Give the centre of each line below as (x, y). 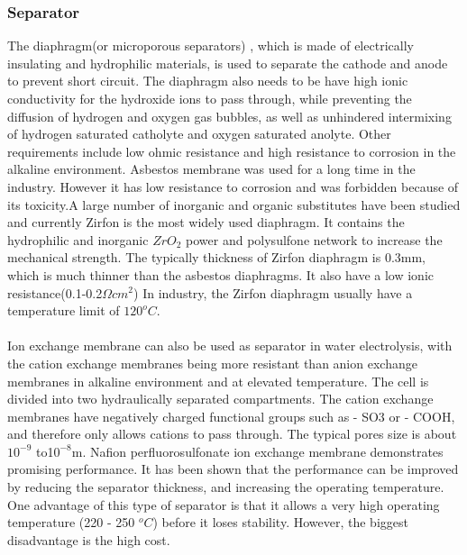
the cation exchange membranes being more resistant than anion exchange (212, 363)
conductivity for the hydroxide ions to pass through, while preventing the (210, 98)
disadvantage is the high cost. (89, 539)
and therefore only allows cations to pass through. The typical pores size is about (232, 434)
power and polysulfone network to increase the (314, 239)
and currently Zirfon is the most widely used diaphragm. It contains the (206, 222)
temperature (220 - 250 (71, 522)
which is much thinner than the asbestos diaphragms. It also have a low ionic (221, 274)
